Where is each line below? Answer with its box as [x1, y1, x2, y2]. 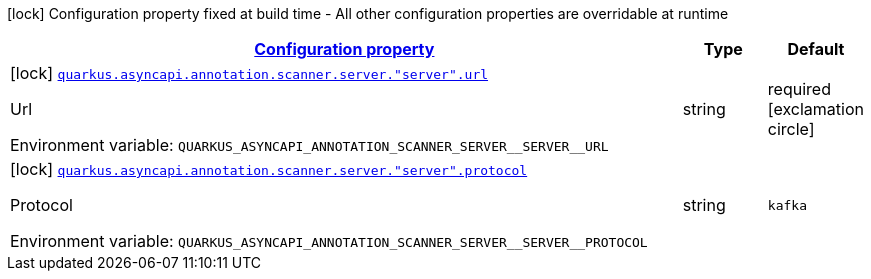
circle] [767, 119, 815, 139]
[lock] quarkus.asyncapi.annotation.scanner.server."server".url [10, 63, 489, 83]
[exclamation [767, 99, 864, 119]
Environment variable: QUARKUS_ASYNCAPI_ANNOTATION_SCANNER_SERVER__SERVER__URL [10, 135, 609, 155]
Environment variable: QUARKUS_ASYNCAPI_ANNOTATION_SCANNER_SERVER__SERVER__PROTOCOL [10, 231, 648, 251]
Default [787, 39, 845, 59]
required [767, 79, 831, 99]
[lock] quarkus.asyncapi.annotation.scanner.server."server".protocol [10, 159, 528, 179]
